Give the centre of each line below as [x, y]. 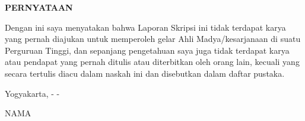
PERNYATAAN [39, 7]
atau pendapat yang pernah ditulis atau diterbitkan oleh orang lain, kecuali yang [152, 62]
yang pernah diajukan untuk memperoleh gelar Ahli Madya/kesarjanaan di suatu [153, 39]
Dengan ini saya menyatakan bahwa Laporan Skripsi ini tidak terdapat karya [145, 27]
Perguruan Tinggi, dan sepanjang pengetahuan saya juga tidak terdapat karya [147, 50]
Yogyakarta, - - [32, 93]
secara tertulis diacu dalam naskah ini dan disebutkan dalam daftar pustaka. [145, 73]
